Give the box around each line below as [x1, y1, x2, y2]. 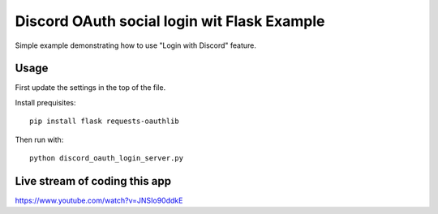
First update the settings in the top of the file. [15, 83, 166, 92]
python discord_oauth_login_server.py [29, 154, 184, 163]
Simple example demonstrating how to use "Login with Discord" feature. [15, 41, 257, 50]
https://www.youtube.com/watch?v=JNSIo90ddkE [15, 195, 183, 205]
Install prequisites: [15, 97, 76, 107]
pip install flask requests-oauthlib [29, 117, 180, 126]
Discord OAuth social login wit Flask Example [15, 12, 325, 30]
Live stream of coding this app [15, 174, 172, 188]
